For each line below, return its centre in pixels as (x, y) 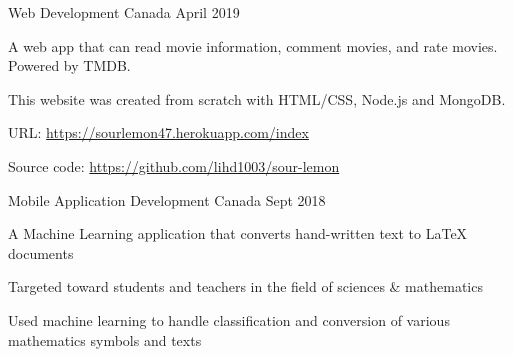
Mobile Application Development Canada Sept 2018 (167, 199)
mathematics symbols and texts (105, 339)
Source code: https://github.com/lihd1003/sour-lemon (174, 165)
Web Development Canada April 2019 (124, 12)
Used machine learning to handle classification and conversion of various (229, 319)
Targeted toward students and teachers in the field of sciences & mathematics (245, 286)
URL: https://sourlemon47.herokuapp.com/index (158, 132)
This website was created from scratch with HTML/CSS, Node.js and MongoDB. (257, 98)
